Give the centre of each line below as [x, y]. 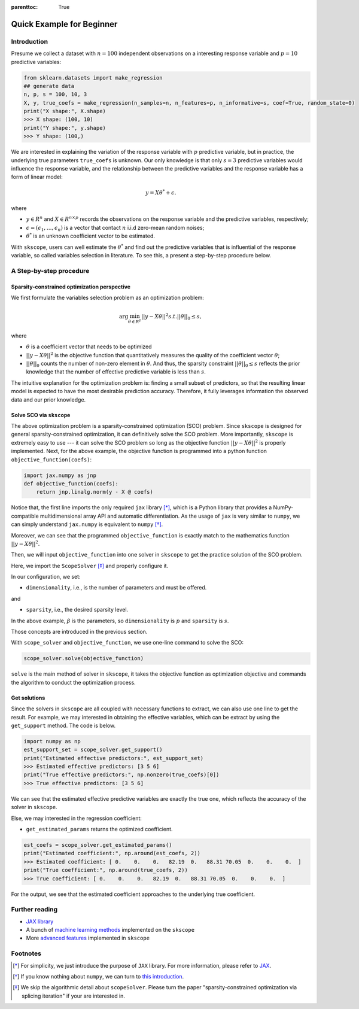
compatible [25, 516]
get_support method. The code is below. [63, 725]
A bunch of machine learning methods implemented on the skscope [110, 930]
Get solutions [28, 698]
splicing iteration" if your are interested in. [74, 996]
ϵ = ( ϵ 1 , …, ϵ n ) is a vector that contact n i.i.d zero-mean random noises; [115, 228]
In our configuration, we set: [46, 577]
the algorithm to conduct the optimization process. [73, 682]
